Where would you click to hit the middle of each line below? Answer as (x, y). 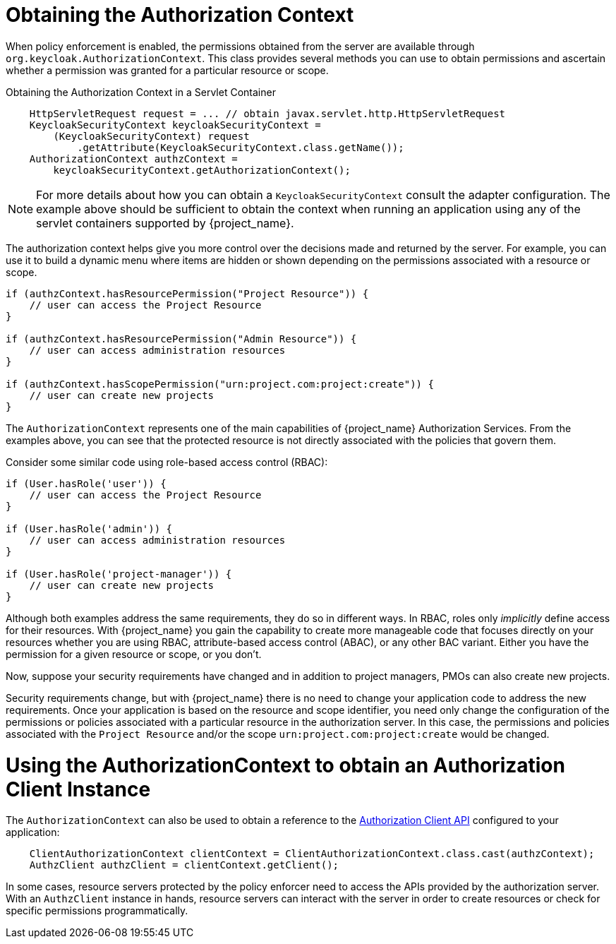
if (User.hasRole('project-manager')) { (119, 574)
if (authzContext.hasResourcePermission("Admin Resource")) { (181, 339)
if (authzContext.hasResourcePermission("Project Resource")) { (187, 293)
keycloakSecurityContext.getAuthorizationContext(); (202, 170)
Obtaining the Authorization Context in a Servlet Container (141, 92)
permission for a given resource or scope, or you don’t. (134, 654)
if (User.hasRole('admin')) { (89, 528)
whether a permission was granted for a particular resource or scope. (167, 70)
